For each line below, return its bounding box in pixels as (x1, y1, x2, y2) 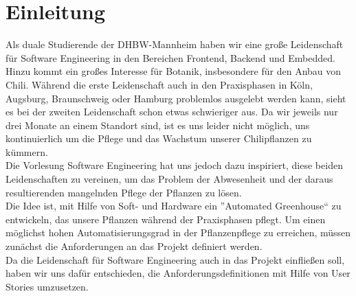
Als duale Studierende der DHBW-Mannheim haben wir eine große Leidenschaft (5, 37, 344, 52)
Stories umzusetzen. (5, 279, 89, 293)
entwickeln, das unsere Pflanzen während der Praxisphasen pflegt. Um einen (5, 212, 326, 226)
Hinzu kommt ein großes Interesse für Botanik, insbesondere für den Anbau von (5, 64, 342, 78)
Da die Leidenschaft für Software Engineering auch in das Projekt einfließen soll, (5, 252, 345, 266)
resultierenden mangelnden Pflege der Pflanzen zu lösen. (5, 185, 242, 199)
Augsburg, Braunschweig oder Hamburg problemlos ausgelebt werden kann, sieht (5, 91, 346, 105)
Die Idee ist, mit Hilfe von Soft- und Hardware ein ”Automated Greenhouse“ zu (5, 198, 342, 213)
